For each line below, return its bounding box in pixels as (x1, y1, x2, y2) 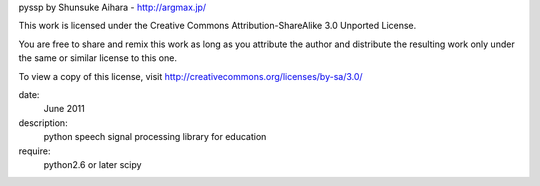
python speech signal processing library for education (43, 131, 267, 143)
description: (18, 116, 69, 129)
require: (18, 145, 51, 157)
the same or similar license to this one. (18, 52, 177, 64)
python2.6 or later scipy (43, 158, 142, 170)
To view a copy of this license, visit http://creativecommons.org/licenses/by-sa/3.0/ (18, 70, 364, 82)
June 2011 (43, 103, 85, 115)
